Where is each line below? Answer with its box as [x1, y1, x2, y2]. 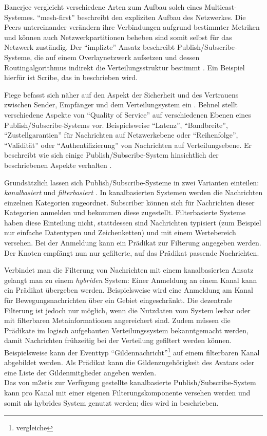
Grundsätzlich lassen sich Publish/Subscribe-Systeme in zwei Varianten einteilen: [4, 177, 259, 187]
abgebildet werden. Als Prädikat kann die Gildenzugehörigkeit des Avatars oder [4, 357, 255, 368]
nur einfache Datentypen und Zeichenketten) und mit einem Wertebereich [4, 227, 236, 238]
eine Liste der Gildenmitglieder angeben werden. [4, 367, 157, 377]
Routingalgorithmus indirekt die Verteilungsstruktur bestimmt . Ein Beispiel [4, 62, 245, 72]
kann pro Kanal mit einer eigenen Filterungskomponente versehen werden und [4, 387, 251, 398]
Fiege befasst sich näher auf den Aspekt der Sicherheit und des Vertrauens [4, 89, 239, 100]
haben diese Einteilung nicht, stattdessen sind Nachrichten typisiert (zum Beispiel [4, 217, 261, 228]
